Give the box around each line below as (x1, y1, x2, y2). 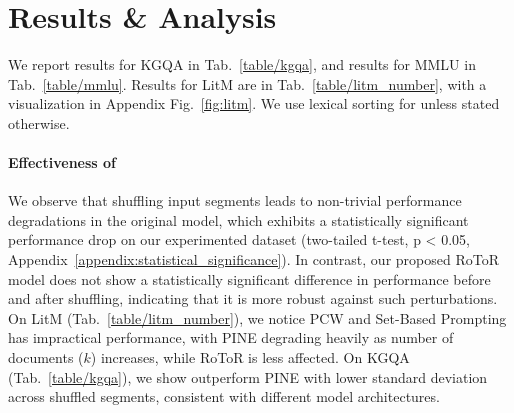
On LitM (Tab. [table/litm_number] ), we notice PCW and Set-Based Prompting (8, 307, 507, 328)
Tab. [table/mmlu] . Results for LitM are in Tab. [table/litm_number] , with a (8, 73, 487, 94)
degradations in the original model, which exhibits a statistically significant (8, 209, 469, 230)
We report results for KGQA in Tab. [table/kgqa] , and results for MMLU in (8, 54, 476, 75)
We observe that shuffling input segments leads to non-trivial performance (8, 190, 462, 211)
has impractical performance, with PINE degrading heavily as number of (8, 327, 454, 348)
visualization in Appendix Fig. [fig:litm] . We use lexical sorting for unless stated (8, 93, 500, 114)
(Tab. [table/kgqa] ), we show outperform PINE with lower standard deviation (8, 366, 488, 387)
